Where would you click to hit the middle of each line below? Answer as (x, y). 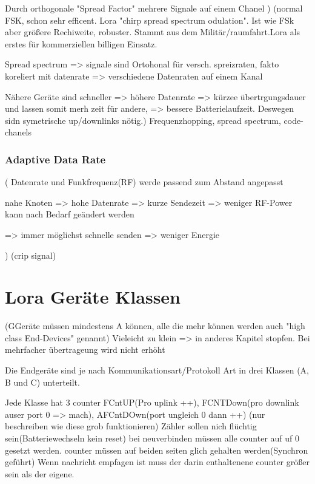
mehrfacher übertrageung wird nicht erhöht (85, 349)
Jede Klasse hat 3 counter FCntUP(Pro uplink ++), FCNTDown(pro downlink (152, 402)
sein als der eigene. (40, 473)
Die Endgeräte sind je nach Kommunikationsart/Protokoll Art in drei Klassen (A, (157, 370)
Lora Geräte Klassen (93, 297)
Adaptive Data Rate (55, 159)
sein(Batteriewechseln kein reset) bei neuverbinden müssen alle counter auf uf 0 (152, 438)
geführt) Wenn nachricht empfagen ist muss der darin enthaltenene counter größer (157, 462)
